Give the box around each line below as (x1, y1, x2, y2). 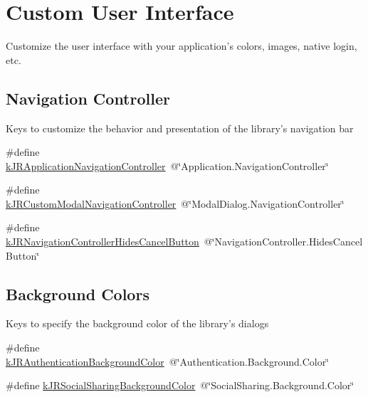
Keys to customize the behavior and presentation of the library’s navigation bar (6, 120, 354, 135)
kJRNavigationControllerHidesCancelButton (6, 234, 199, 249)
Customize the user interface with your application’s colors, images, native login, (6, 38, 357, 53)
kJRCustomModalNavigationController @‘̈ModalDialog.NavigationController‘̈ (6, 196, 345, 211)
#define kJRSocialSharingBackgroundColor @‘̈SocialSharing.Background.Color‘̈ (6, 378, 354, 393)
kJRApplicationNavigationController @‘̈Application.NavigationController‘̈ (6, 158, 329, 173)
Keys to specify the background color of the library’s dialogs (6, 316, 269, 331)
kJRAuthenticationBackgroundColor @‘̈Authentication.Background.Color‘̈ (6, 354, 330, 369)
